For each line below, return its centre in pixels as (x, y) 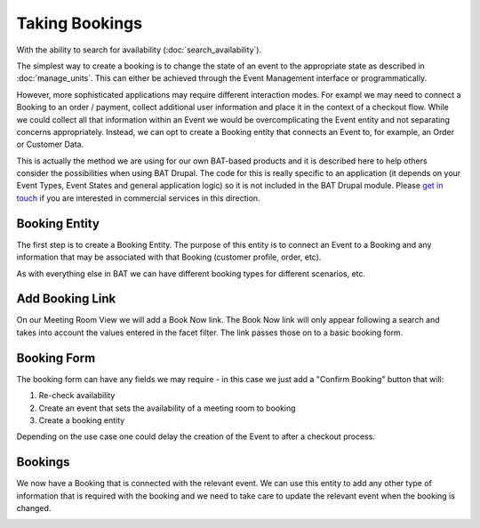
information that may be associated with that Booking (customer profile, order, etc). (169, 257)
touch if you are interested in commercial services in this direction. (139, 198)
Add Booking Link (66, 299)
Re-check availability (77, 396)
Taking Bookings (79, 23)
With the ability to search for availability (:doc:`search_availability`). (139, 50)
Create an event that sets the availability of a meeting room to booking (168, 408)
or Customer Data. (50, 144)
